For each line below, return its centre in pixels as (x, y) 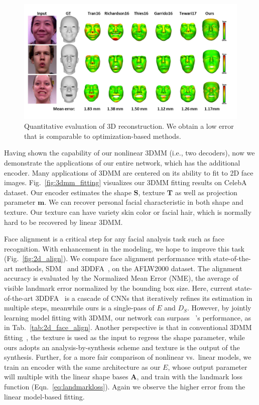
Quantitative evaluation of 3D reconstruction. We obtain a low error (129, 126)
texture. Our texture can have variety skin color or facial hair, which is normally (128, 212)
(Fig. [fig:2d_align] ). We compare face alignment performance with (108, 258)
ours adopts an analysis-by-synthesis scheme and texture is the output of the (122, 347)
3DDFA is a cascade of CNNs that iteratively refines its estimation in (144, 298)
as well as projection (206, 192)
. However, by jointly (219, 308)
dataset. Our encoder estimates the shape (68, 192)
